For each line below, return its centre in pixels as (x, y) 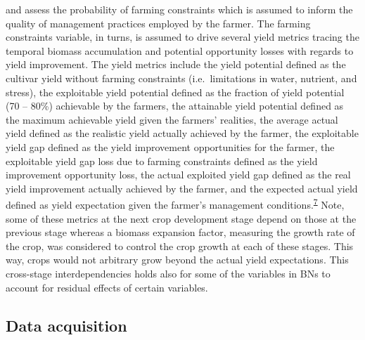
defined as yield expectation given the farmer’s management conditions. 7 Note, (175, 203)
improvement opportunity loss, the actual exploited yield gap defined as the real (178, 175)
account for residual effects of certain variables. (107, 287)
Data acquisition (66, 325)
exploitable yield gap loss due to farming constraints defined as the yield (162, 161)
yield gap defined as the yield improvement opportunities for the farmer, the (170, 146)
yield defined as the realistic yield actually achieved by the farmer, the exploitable (182, 133)
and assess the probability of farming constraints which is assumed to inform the (179, 9)
